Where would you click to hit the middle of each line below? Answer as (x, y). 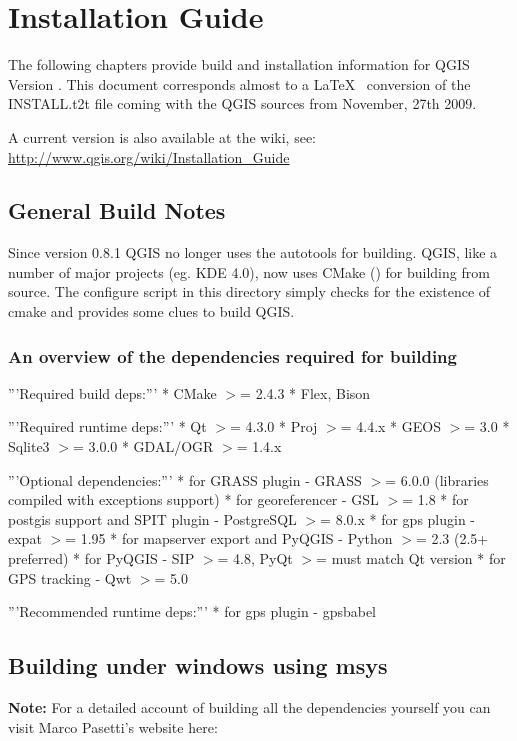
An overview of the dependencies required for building (232, 355)
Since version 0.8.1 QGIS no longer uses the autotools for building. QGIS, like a (253, 252)
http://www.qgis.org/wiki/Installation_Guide (149, 156)
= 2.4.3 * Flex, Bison (305, 392)
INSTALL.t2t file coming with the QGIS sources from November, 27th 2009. (242, 103)
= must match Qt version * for (411, 558)
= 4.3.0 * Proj (274, 426)
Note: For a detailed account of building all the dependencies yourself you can (249, 707)
